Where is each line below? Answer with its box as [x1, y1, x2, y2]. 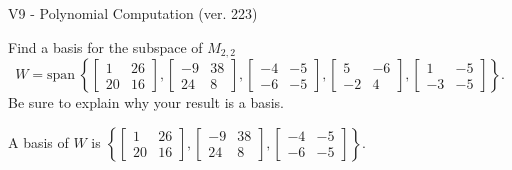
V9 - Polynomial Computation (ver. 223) [8, 3, 258, 23]
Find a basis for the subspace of [8, 36, 203, 57]
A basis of [8, 131, 69, 152]
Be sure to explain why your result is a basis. [8, 92, 285, 113]
